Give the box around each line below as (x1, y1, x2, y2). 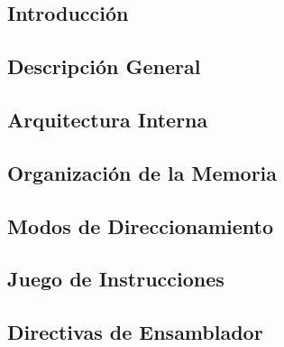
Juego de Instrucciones (7, 265, 224, 293)
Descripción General (7, 52, 201, 80)
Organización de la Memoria (7, 158, 278, 186)
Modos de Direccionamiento (7, 211, 274, 239)
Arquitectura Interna (7, 105, 208, 133)
